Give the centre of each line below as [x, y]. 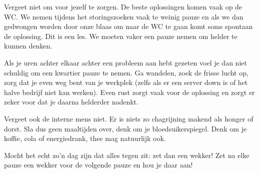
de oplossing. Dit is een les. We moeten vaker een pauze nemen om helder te [121, 36]
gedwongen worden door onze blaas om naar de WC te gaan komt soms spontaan [128, 26]
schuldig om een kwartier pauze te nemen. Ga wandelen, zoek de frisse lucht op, [126, 72]
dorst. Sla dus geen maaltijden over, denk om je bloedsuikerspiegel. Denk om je [125, 128]
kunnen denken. [28, 46]
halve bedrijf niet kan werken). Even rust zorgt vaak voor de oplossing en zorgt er [129, 92]
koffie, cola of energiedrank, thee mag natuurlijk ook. [85, 138]
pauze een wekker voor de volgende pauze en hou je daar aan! [98, 165]
